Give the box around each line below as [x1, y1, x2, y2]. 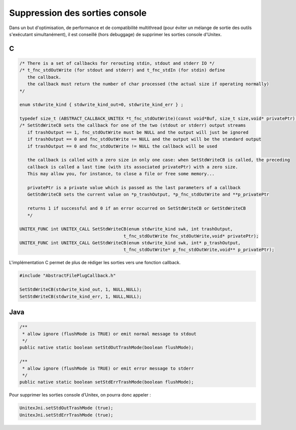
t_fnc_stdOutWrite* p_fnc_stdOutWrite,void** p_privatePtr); [123, 247, 275, 253]
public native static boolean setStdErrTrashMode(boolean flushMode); [19, 379, 194, 385]
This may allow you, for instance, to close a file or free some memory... [27, 171, 215, 177]
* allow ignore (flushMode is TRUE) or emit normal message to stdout [22, 331, 197, 337]
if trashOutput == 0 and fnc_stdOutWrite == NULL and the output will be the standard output [27, 136, 261, 142]
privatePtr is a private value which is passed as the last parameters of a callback [27, 185, 241, 190]
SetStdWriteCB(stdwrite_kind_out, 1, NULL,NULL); [19, 287, 142, 292]
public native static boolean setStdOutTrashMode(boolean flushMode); [19, 345, 194, 351]
